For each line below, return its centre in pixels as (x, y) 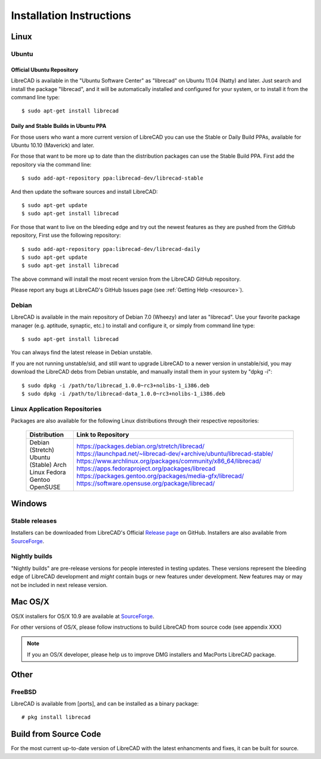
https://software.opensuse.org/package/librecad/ (146, 483)
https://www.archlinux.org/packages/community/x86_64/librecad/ (169, 461)
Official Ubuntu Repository (45, 70)
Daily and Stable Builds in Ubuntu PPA (59, 126)
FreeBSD (24, 692)
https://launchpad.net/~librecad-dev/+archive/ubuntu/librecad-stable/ (175, 453)
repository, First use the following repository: (66, 236)
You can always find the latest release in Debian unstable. (82, 352)
